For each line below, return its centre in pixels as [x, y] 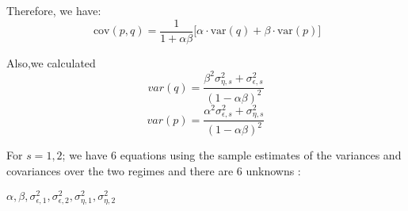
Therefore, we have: [54, 10]
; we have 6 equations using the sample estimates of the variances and [232, 155]
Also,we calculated [51, 62]
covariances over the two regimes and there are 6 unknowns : [154, 171]
